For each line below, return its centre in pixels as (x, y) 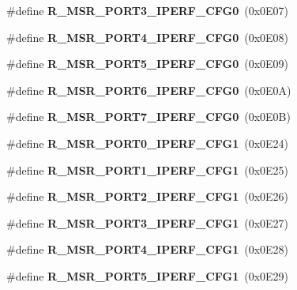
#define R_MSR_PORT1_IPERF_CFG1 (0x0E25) (148, 169)
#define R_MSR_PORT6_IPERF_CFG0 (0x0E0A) (149, 90)
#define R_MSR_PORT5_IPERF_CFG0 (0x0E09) (148, 64)
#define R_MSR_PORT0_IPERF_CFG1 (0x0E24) (148, 143)
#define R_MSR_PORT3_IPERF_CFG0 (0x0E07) (148, 10)
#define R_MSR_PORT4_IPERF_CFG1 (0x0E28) (148, 249)
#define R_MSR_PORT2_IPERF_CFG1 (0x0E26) (148, 196)
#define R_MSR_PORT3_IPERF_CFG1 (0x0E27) (148, 222)
